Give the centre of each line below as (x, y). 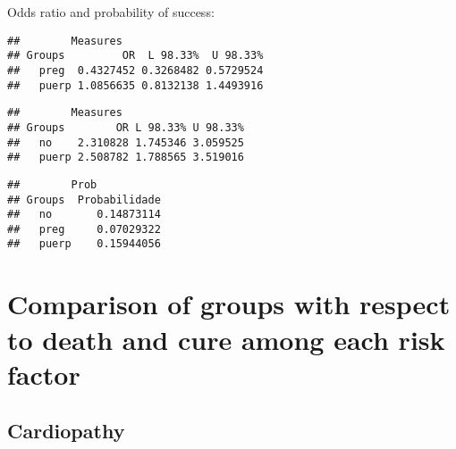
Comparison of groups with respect (229, 304)
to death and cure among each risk (226, 339)
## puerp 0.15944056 (84, 244)
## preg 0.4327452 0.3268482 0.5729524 (135, 70)
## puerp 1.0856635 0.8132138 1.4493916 (135, 85)
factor (44, 374)
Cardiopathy (66, 431)
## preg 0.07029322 (84, 229)
